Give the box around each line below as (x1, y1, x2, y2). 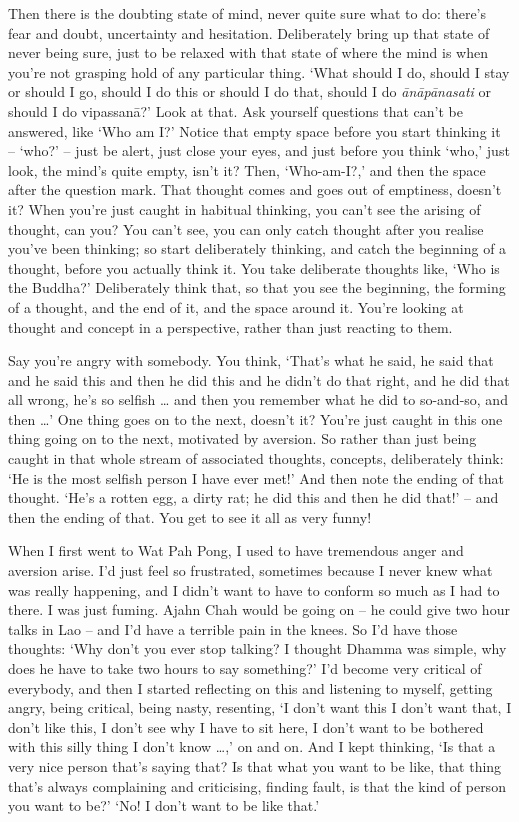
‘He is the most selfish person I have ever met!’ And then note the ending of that (8, 467, 504, 488)
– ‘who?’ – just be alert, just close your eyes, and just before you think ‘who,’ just (8, 140, 510, 161)
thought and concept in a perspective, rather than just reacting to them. (8, 316, 453, 337)
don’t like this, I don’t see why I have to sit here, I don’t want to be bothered (8, 716, 484, 737)
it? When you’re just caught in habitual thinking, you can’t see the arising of (8, 198, 481, 219)
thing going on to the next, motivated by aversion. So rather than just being (8, 428, 477, 449)
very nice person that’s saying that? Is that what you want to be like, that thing (8, 755, 502, 776)
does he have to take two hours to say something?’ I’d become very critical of (8, 658, 482, 678)
